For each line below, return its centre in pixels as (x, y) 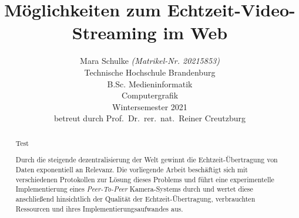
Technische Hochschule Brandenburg (150, 72)
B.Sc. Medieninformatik (150, 84)
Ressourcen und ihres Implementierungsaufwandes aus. (99, 208)
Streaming (114, 33)
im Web (195, 33)
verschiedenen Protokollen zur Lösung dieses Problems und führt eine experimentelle (145, 179)
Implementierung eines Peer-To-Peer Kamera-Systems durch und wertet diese (134, 189)
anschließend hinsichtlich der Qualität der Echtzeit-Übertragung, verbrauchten (135, 198)
